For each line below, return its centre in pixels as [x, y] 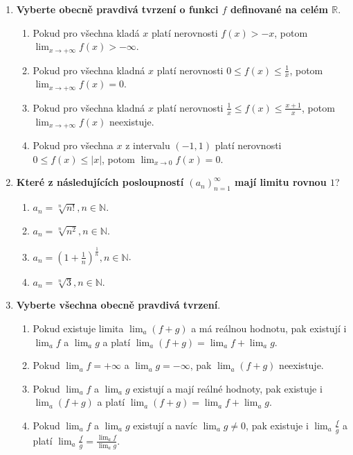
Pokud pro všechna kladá [86, 32]
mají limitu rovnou [281, 182]
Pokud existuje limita [78, 328]
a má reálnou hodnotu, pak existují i [269, 328]
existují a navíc [165, 425]
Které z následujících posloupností [100, 182]
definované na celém [279, 9]
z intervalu [148, 145]
